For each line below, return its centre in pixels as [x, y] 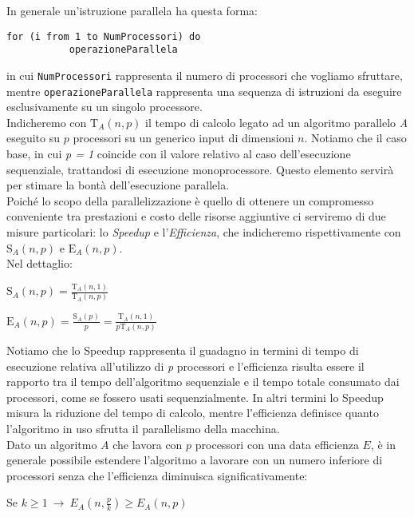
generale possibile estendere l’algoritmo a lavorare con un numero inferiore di [195, 460]
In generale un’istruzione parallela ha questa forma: [132, 10]
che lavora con [148, 444]
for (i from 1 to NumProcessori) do [104, 36]
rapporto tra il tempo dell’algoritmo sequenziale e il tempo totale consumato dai [203, 382]
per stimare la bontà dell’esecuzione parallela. [118, 185]
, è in [383, 444]
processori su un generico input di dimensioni [183, 138]
